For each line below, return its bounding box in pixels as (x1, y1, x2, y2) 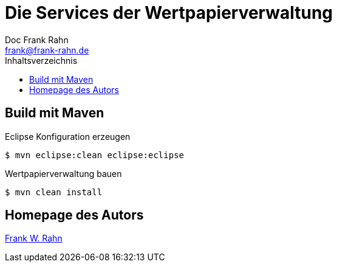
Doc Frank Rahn (5, 34, 69, 45)
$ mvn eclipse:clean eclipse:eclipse (5, 150, 185, 160)
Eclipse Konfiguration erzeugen (5, 131, 131, 142)
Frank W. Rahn (5, 233, 63, 244)
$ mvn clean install (5, 187, 103, 197)
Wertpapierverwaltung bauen (5, 168, 122, 179)
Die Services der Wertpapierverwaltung (5, 2, 333, 23)
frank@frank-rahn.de (5, 44, 89, 55)
